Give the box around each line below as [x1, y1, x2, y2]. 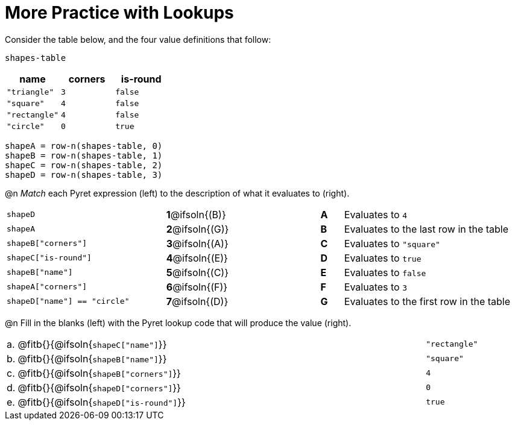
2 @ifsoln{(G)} [166, 222, 229, 235]
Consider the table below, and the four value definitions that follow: [5, 34, 271, 45]
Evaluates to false [344, 266, 426, 279]
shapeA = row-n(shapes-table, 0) [5, 140, 163, 151]
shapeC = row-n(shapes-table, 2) [5, 160, 163, 170]
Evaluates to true [344, 251, 422, 264]
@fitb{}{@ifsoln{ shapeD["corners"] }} [17, 381, 181, 394]
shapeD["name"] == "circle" [7, 297, 130, 306]
